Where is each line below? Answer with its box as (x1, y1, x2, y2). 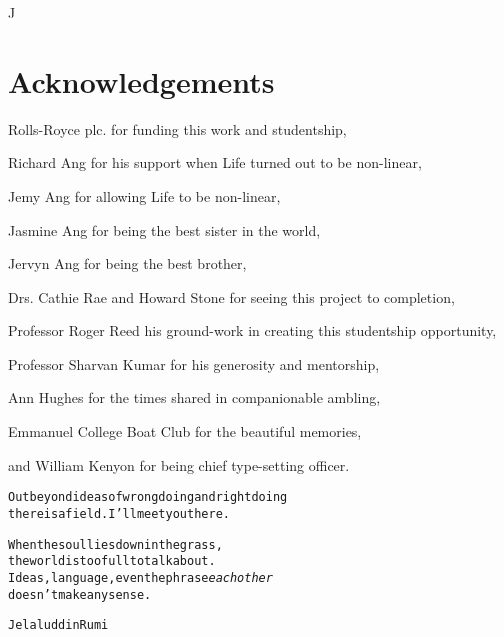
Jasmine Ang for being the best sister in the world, (8, 219, 321, 240)
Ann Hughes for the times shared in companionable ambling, (8, 387, 381, 408)
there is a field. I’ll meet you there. (8, 506, 230, 521)
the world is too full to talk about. (8, 554, 216, 569)
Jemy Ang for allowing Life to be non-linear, (8, 185, 281, 206)
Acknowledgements (8, 60, 275, 101)
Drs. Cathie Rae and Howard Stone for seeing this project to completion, (8, 286, 455, 307)
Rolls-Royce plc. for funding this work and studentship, (8, 118, 347, 139)
